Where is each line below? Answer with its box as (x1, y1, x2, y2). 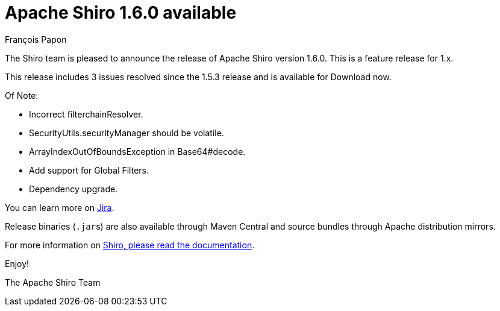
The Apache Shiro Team (5, 277, 101, 287)
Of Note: (5, 90, 39, 101)
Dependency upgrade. (29, 183, 118, 194)
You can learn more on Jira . (5, 202, 114, 213)
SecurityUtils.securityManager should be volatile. (29, 127, 224, 138)
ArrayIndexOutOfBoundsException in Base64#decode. (29, 146, 246, 157)
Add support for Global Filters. (29, 165, 149, 175)
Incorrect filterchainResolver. (29, 108, 143, 119)
